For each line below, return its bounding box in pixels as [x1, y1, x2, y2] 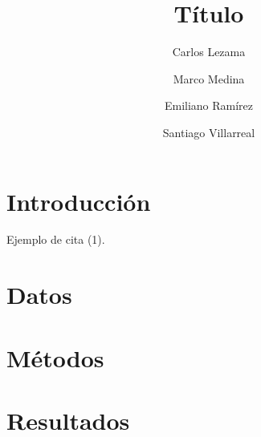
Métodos [6, 341, 104, 374]
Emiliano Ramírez [164, 97, 254, 114]
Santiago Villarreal [162, 123, 255, 140]
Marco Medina [173, 70, 245, 87]
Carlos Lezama [172, 43, 246, 60]
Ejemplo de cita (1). [6, 231, 105, 248]
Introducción [6, 184, 151, 217]
